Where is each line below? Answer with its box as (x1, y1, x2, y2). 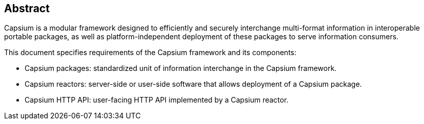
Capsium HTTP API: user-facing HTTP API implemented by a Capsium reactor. (25, 95, 289, 105)
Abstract (4, 2, 50, 15)
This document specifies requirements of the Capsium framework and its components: (4, 48, 296, 57)
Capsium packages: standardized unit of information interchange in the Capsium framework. (25, 64, 337, 73)
